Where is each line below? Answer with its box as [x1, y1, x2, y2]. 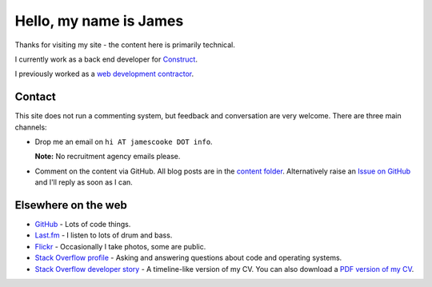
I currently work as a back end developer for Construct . [14, 54, 198, 64]
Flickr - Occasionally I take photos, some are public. [34, 241, 206, 251]
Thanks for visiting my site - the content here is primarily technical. [14, 40, 236, 50]
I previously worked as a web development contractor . [14, 69, 194, 79]
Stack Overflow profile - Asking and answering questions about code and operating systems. [34, 253, 342, 263]
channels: [14, 122, 47, 132]
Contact [14, 90, 56, 104]
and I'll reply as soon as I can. [34, 177, 134, 187]
